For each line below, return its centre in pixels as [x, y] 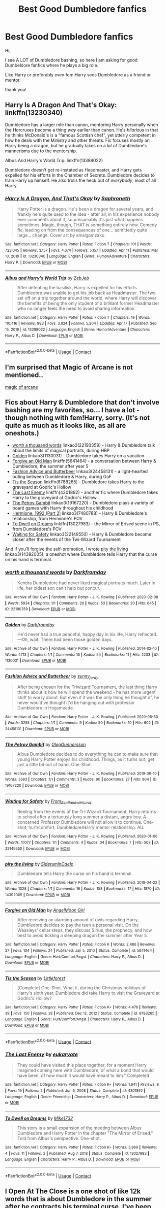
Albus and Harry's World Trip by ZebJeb [47, 278]
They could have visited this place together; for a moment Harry [82, 1065]
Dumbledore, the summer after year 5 [50, 466]
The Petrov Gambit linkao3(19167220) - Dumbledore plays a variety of [83, 503]
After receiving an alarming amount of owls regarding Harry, [78, 920]
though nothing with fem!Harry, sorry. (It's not [78, 418]
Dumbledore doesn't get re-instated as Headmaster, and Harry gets [74, 170]
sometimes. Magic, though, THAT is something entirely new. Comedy [87, 225]
